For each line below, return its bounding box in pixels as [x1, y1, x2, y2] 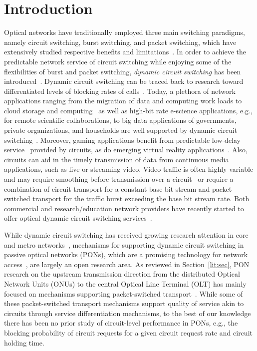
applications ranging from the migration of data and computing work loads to [4, 95, 242, 106]
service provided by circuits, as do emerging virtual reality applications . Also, [4, 144, 248, 155]
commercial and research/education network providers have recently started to [4, 203, 244, 213]
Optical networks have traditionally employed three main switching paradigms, [4, 27, 246, 37]
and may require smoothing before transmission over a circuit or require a [4, 174, 234, 184]
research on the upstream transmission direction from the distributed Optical [4, 269, 240, 279]
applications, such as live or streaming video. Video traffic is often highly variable [4, 164, 254, 174]
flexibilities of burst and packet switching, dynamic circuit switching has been [4, 66, 241, 76]
